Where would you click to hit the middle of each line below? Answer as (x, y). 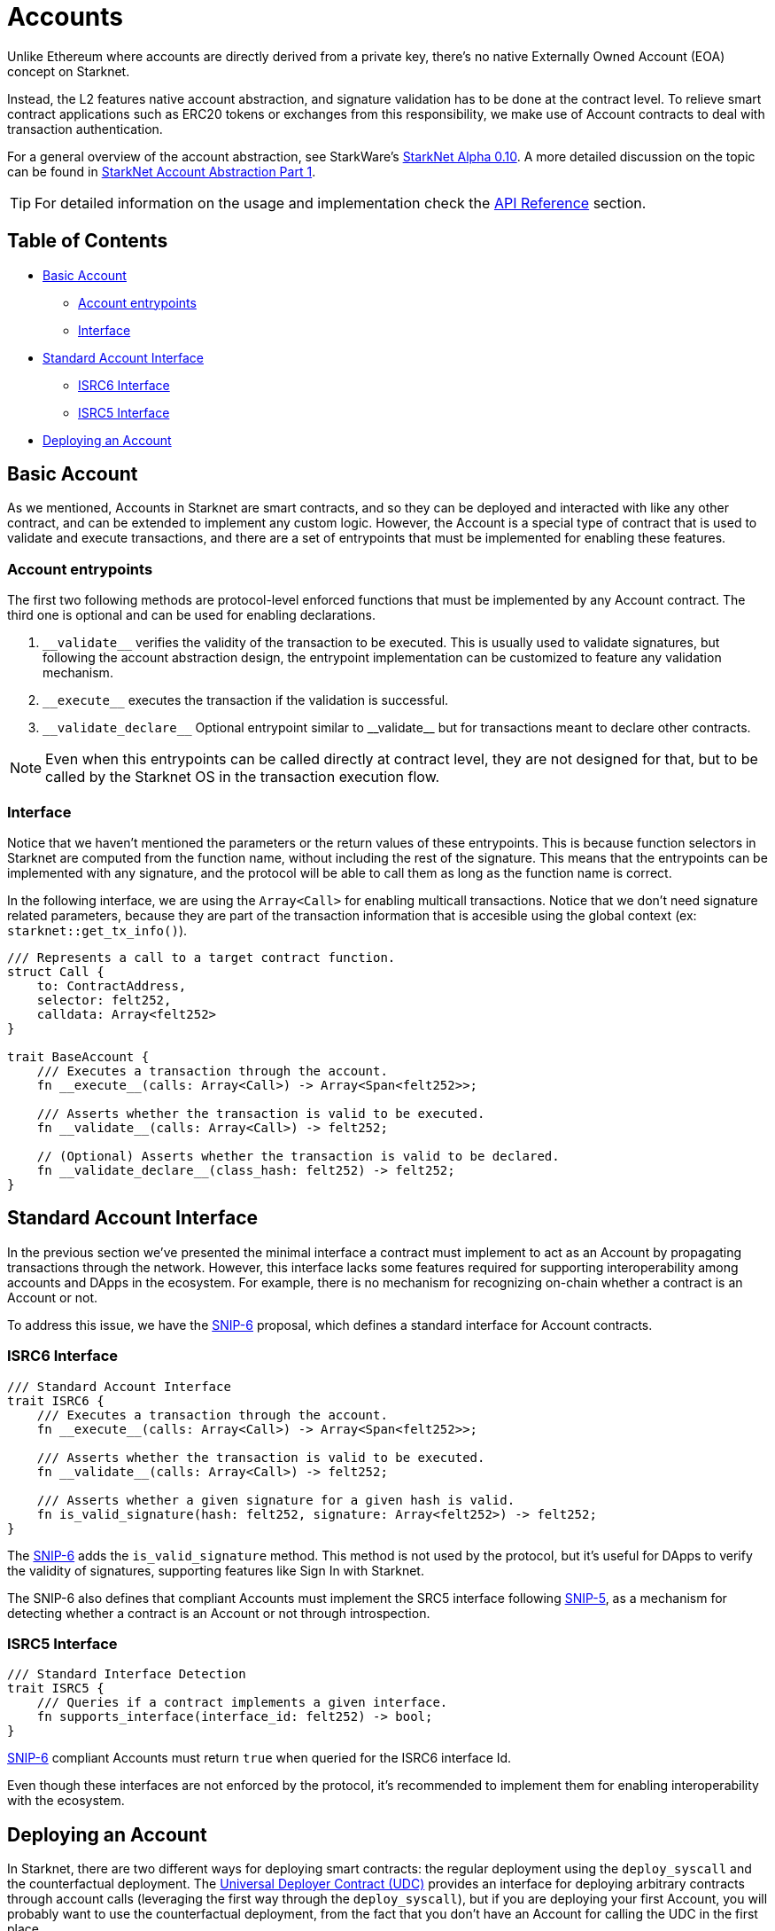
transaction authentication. (85, 129)
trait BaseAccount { (78, 1056)
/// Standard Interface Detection (127, 1674)
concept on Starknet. (69, 71)
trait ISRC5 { (56, 1689)
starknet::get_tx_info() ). (97, 930)
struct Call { (56, 971)
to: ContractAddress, (112, 985)
